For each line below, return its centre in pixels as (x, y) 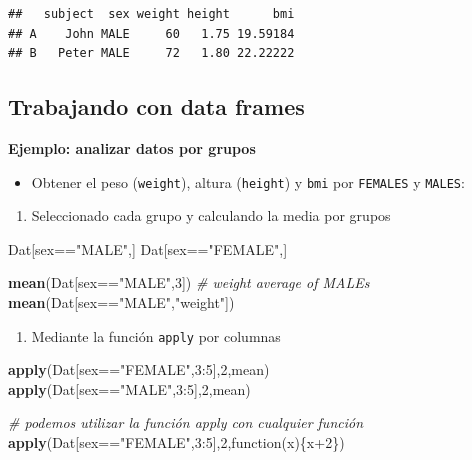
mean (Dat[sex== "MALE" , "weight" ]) (121, 302)
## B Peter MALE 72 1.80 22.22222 (151, 53)
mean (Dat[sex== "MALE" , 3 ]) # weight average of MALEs (189, 282)
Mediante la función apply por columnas (156, 335)
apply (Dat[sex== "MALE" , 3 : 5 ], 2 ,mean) (129, 388)
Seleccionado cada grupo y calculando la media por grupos (211, 215)
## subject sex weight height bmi (151, 14)
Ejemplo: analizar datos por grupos (132, 147)
